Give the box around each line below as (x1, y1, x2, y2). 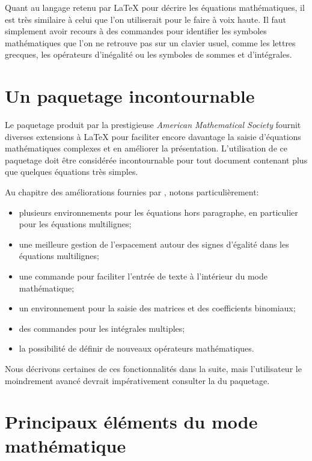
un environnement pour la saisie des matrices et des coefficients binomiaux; (19, 302, 296, 314)
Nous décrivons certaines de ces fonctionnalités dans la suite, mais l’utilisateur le (5, 362, 302, 374)
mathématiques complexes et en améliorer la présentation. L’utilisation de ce (5, 142, 287, 154)
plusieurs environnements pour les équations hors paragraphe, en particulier (19, 206, 298, 218)
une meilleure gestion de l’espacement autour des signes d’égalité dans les (19, 237, 289, 250)
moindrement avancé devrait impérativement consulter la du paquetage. (5, 374, 270, 386)
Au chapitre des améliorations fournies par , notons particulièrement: (5, 186, 259, 198)
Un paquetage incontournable (5, 84, 255, 108)
